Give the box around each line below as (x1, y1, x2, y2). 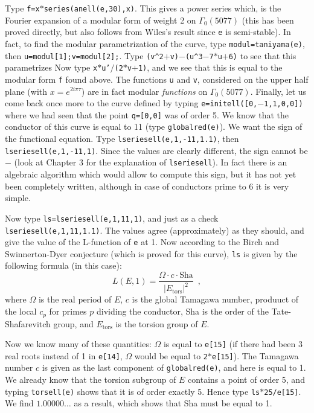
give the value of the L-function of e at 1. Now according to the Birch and (5, 235, 280, 248)
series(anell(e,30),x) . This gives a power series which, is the (43, 2, 281, 14)
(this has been (242, 13, 294, 26)
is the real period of (38, 293, 112, 306)
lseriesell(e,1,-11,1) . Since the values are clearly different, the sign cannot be (5, 144, 308, 156)
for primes (49, 305, 87, 318)
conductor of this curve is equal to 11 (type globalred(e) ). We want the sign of (5, 120, 303, 133)
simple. (5, 191, 31, 204)
